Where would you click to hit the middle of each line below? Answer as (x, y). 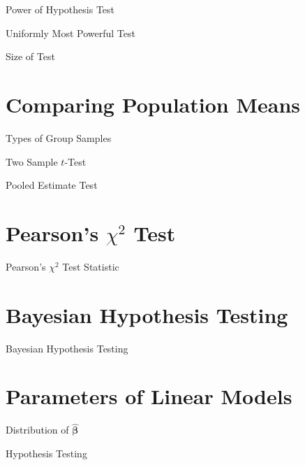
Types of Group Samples (59, 137)
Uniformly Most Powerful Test (70, 33)
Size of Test (30, 56)
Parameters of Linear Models (149, 396)
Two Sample (32, 161)
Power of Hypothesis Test (60, 9)
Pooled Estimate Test (52, 185)
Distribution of (37, 430)
